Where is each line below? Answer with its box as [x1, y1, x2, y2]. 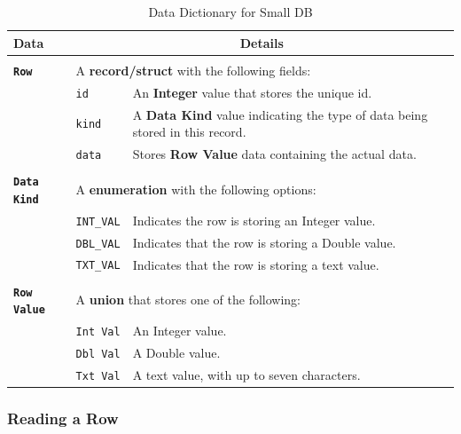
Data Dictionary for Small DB [148, 3, 313, 20]
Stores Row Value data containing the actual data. [132, 144, 417, 162]
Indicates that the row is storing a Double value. [132, 233, 396, 251]
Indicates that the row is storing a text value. [132, 255, 379, 273]
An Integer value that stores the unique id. [132, 83, 372, 101]
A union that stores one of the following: [75, 290, 301, 309]
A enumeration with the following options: [75, 179, 316, 198]
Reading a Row [7, 407, 119, 430]
